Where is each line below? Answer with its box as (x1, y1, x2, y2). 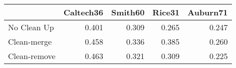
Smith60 (111, 6, 145, 18)
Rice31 (152, 6, 180, 18)
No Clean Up (8, 21, 54, 33)
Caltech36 (63, 6, 103, 18)
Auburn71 (187, 6, 228, 18)
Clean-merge (8, 36, 52, 47)
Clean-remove (8, 50, 56, 62)
